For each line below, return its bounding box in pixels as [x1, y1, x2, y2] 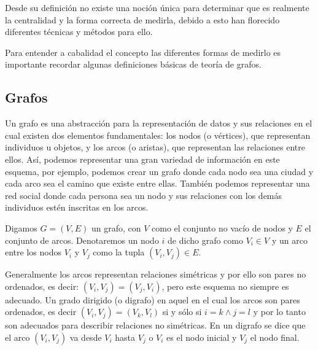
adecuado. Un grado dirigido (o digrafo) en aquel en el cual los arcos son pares [5, 293, 300, 306]
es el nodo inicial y [166, 330, 237, 343]
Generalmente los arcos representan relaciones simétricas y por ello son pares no [5, 268, 306, 281]
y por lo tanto [253, 305, 306, 318]
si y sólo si [162, 305, 202, 318]
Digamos [5, 221, 37, 234]
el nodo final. [250, 330, 300, 343]
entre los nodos [5, 246, 61, 259]
